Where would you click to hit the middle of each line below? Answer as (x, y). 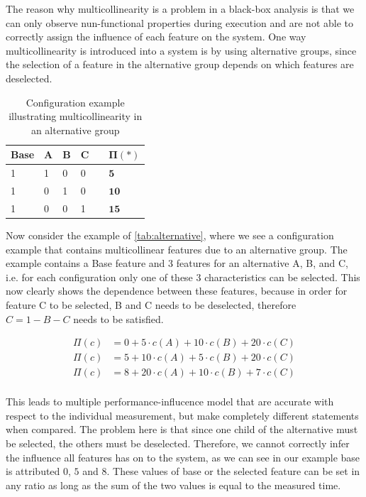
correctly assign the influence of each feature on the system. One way (156, 37)
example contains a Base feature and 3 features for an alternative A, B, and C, (177, 263)
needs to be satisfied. (118, 318)
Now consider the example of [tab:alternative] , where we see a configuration (170, 235)
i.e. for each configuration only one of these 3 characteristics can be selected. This (183, 277)
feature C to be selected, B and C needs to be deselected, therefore (151, 304)
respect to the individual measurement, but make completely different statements (182, 415)
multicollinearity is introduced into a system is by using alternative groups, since (181, 50)
